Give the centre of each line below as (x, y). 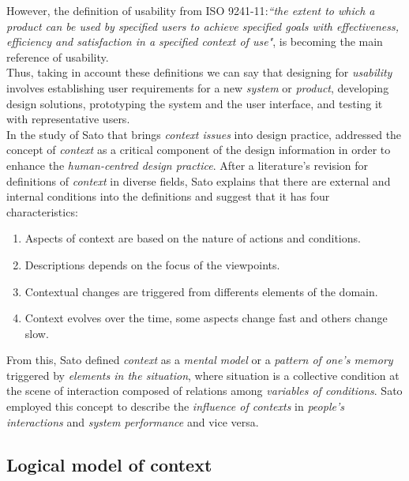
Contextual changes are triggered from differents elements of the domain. (201, 291)
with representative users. (68, 119)
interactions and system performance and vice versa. (133, 421)
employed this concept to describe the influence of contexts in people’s (175, 406)
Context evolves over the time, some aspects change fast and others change (206, 318)
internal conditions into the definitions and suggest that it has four (168, 196)
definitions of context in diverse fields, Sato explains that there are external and (199, 180)
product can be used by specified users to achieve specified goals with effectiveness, (203, 26)
